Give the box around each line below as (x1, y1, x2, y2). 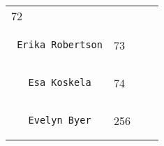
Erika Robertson (17, 39, 103, 50)
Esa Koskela (28, 77, 91, 88)
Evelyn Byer (28, 115, 91, 126)
